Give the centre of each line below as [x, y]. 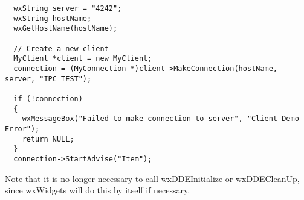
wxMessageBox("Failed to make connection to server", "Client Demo [160, 119]
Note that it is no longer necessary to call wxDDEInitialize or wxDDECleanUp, [152, 178]
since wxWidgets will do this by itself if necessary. [98, 190]
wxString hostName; [53, 18]
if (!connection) [48, 98]
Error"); [22, 129]
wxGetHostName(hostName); [66, 29]
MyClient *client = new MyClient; [83, 59]
